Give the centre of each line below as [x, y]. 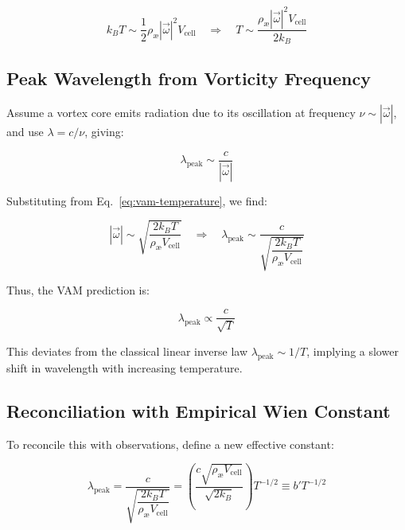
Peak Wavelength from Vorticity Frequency [189, 78]
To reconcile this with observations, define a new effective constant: [170, 444]
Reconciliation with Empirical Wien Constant [199, 410]
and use [25, 132]
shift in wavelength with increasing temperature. [125, 367]
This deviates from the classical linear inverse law [127, 351]
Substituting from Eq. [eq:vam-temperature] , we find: [137, 200]
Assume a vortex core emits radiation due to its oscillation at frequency [181, 113]
